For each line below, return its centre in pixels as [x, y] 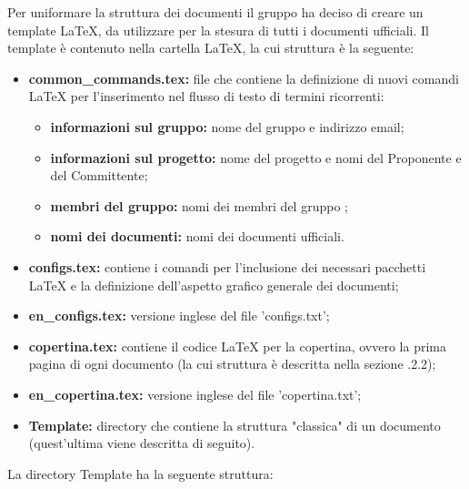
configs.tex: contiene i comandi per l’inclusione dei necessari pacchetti [227, 266]
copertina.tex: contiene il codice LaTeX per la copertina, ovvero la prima [237, 346]
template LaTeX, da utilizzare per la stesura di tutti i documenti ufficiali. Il [219, 30]
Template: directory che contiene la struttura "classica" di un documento [234, 425]
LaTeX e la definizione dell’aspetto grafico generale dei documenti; [214, 285]
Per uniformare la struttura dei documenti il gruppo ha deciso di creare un [215, 12]
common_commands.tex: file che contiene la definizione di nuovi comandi [244, 78]
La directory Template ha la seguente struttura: [140, 473]
